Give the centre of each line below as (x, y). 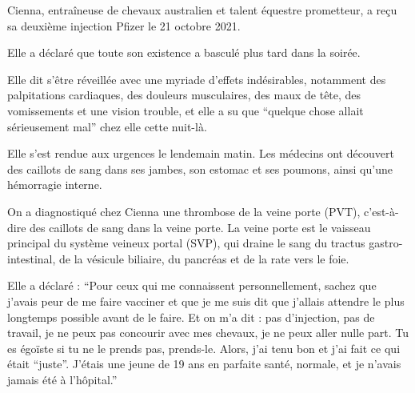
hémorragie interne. (55, 184)
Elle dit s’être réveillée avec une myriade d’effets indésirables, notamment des (197, 79)
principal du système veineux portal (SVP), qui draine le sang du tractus (186, 243)
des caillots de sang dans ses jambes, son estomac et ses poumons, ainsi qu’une (200, 168)
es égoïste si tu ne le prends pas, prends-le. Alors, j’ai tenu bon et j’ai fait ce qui (204, 348)
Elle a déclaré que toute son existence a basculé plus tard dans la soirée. (184, 52)
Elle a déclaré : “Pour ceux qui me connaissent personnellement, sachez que (192, 285)
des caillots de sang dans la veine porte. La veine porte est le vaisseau (200, 227)
